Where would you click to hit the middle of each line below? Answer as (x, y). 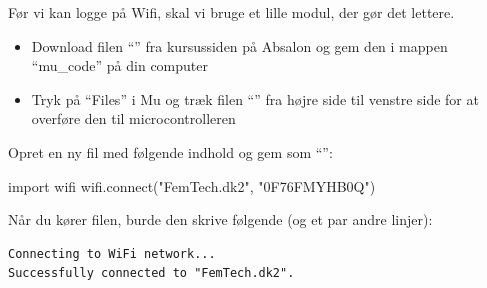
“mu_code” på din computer (120, 65)
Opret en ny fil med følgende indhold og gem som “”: (170, 151)
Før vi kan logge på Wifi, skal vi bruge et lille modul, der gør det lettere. (231, 12)
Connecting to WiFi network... (112, 253)
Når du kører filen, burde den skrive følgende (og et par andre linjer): (220, 219)
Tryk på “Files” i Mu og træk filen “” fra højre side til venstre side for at (255, 98)
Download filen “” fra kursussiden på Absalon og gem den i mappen (239, 45)
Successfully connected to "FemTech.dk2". (151, 273)
